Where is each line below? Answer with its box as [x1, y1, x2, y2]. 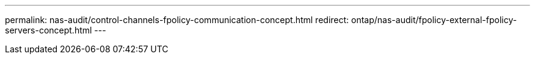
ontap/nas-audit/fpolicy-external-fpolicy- [351, 15, 517, 25]
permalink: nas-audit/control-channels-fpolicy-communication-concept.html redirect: [5, 15, 349, 25]
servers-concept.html [5, 25, 92, 35]
